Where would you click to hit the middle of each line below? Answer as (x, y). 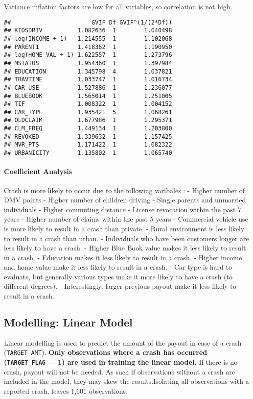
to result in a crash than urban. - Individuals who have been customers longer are (126, 238)
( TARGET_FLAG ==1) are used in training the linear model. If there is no (121, 362)
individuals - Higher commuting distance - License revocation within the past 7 (123, 209)
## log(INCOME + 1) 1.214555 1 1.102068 (88, 38)
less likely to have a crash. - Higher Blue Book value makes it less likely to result (125, 248)
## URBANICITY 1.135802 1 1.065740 (88, 153)
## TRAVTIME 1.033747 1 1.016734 (88, 80)
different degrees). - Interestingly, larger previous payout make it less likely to (120, 286)
